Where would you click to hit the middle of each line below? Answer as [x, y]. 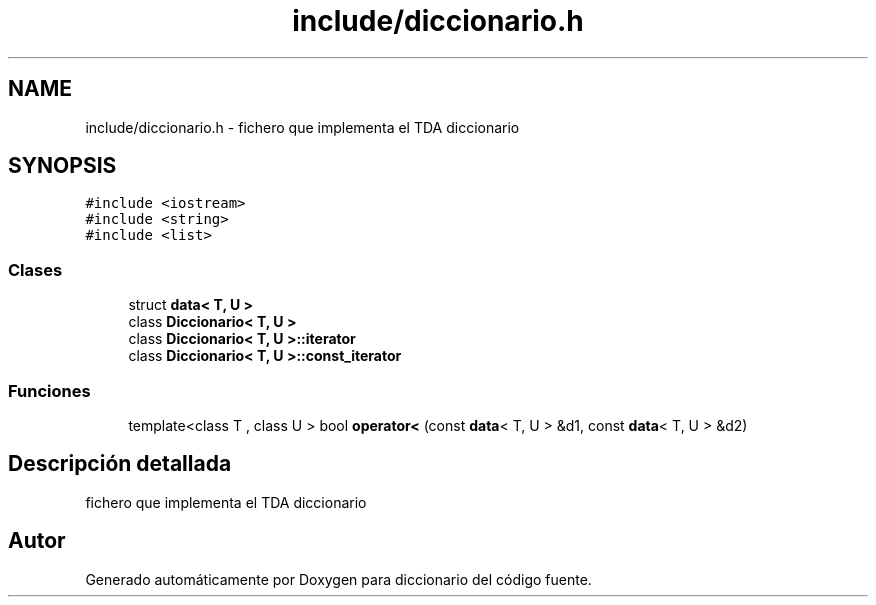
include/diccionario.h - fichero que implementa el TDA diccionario [302, 127]
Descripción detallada [120, 464]
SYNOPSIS [62, 166]
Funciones [49, 390]
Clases [35, 269]
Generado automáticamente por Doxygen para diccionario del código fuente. [338, 579]
